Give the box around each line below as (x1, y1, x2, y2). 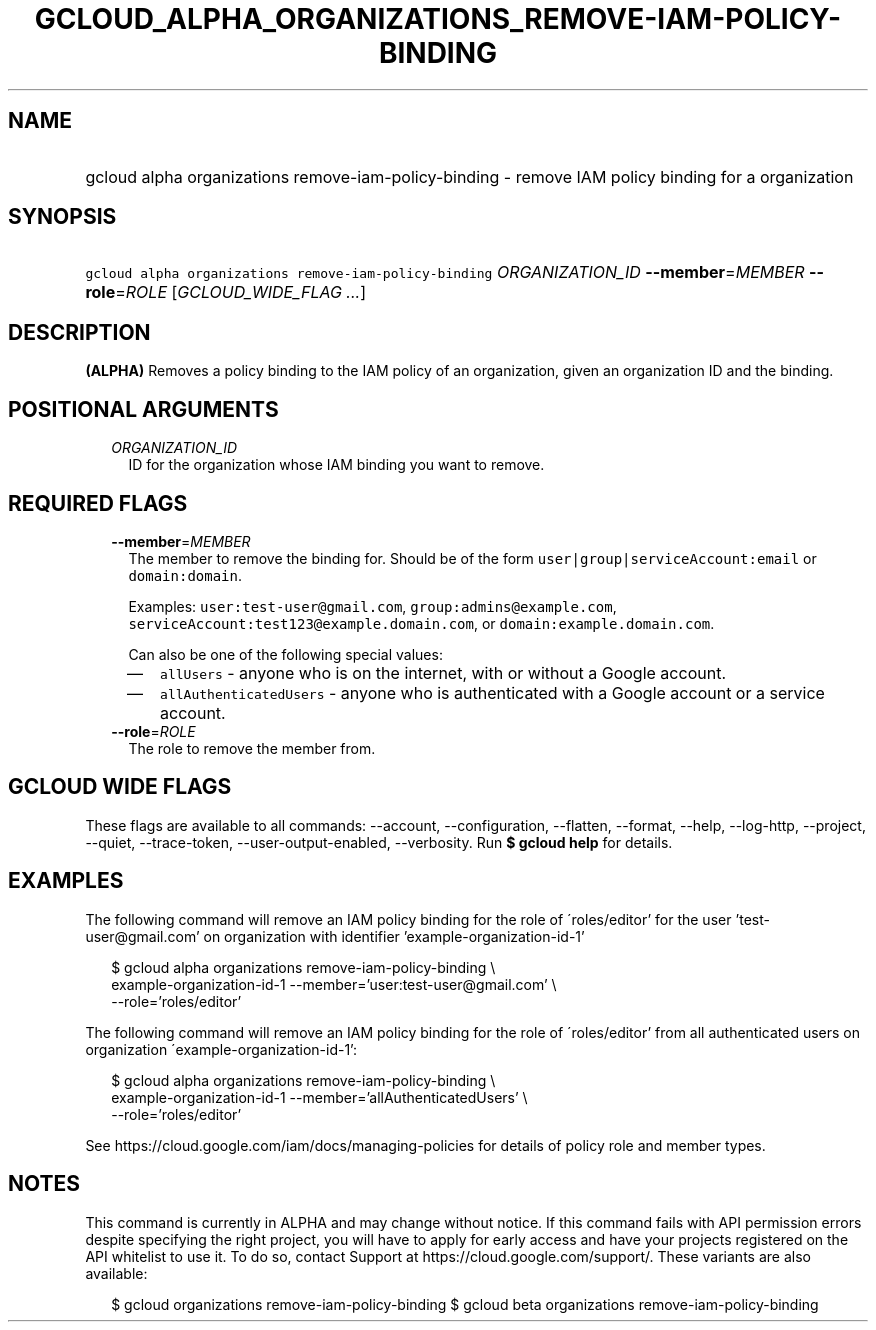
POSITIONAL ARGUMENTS (8, 396, 279, 422)
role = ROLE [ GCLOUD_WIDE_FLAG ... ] (85, 282, 367, 303)
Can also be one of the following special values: (128, 645, 443, 663)
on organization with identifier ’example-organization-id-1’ (203, 927, 585, 945)
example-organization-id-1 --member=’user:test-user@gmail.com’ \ (111, 975, 557, 993)
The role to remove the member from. (128, 739, 376, 757)
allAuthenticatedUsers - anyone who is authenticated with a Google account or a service (160, 682, 825, 703)
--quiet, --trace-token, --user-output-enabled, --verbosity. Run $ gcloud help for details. (85, 833, 673, 851)
